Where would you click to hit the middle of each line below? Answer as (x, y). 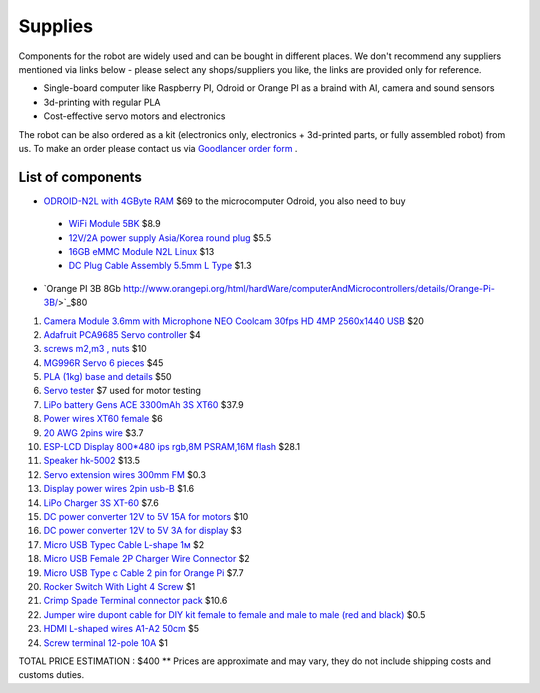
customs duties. (51, 675)
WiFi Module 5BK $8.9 (114, 224)
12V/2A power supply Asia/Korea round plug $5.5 (170, 237)
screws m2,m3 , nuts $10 (95, 349)
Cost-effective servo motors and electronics (134, 116)
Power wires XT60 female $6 (103, 419)
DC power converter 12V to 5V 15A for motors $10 (146, 516)
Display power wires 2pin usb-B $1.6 (119, 489)
